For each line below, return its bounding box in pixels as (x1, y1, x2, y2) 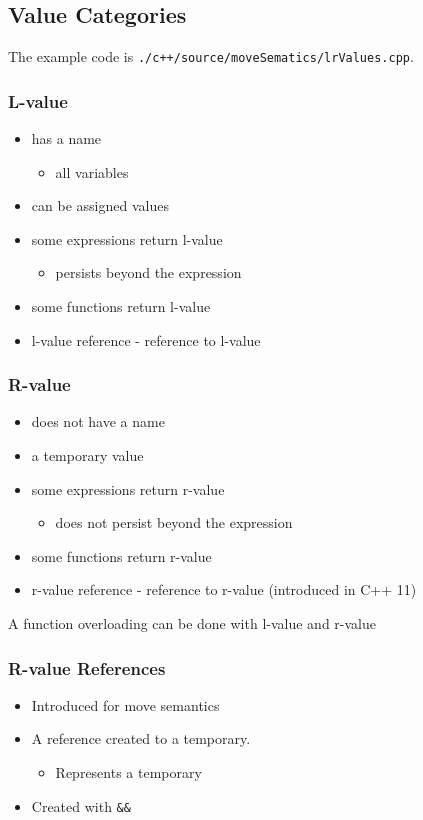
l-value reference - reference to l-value (31, 329, 261, 350)
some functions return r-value (31, 545, 212, 566)
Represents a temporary (55, 762, 202, 783)
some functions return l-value (31, 296, 211, 317)
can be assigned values (31, 195, 169, 216)
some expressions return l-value (31, 228, 223, 249)
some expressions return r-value (31, 478, 225, 499)
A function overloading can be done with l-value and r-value (8, 613, 376, 634)
